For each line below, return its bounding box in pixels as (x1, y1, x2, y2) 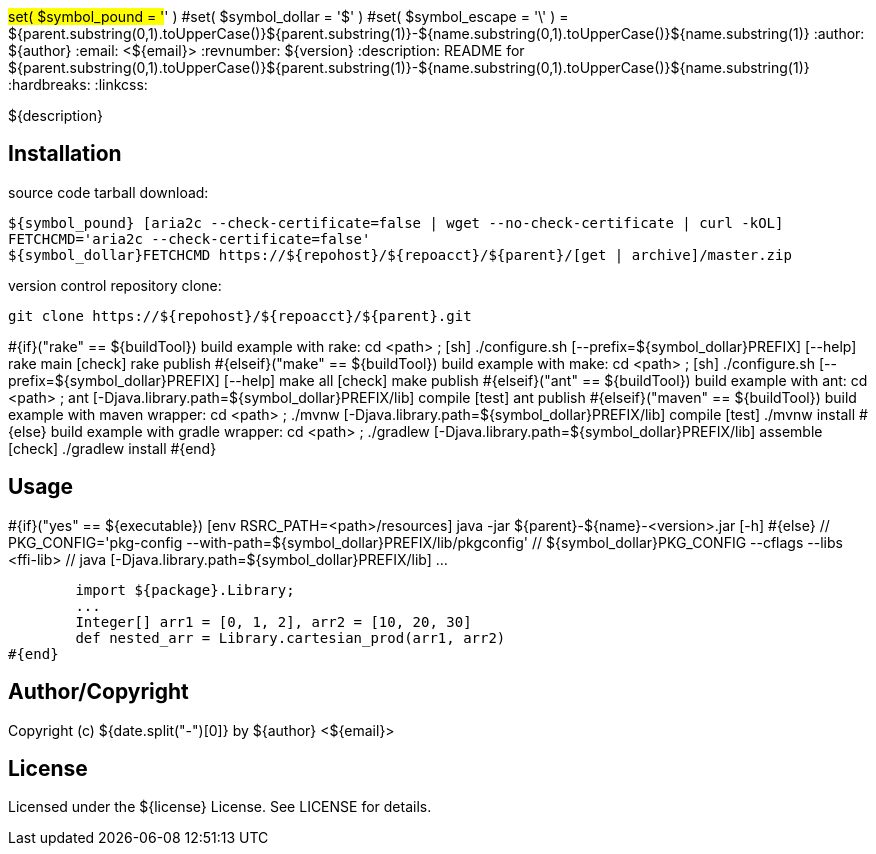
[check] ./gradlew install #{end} (8, 439, 217, 457)
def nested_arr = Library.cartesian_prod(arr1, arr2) (75, 629, 506, 646)
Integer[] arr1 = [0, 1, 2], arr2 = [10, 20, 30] (75, 613, 472, 630)
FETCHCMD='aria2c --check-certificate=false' (8, 230, 371, 247)
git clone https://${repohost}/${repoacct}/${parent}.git (8, 307, 472, 324)
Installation (8, 141, 122, 167)
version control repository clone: (8, 276, 222, 294)
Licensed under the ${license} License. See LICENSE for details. (8, 798, 432, 816)
